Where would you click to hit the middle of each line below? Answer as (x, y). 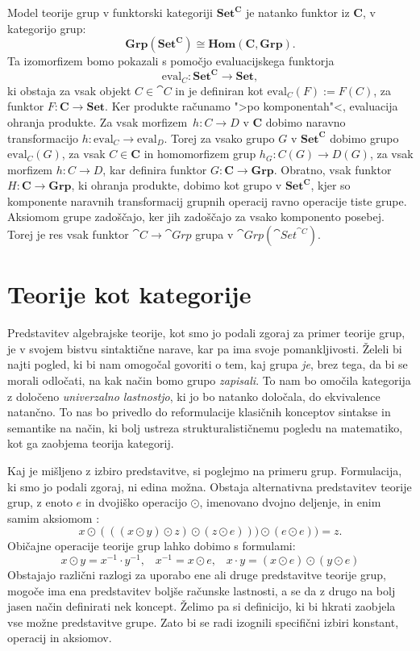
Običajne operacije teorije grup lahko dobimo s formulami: (152, 546)
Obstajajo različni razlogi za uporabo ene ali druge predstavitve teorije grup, (197, 574)
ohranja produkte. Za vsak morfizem (98, 121)
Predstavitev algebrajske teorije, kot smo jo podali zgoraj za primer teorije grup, (206, 333)
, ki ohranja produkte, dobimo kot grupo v (177, 185)
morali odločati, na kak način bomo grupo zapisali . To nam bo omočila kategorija (209, 380)
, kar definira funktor (155, 169)
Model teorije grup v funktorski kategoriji (110, 12)
